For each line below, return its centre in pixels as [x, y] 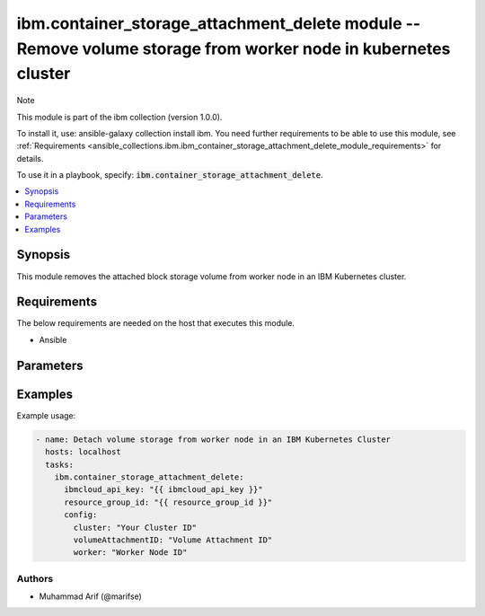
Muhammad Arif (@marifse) [91, 596]
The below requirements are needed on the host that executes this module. [156, 323]
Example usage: [46, 415]
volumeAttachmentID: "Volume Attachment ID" [173, 540]
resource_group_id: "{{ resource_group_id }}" [168, 502]
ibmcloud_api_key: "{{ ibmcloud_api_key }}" [164, 490]
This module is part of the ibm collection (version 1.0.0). [119, 117]
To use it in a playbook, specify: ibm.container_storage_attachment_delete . [170, 175]
